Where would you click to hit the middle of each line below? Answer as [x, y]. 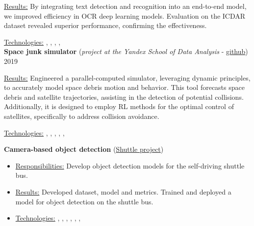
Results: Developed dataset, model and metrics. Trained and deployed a [123, 191]
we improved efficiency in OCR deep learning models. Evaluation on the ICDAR [125, 15]
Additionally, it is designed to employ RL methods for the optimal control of [119, 106]
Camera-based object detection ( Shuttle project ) [84, 149]
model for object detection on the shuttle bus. [84, 201]
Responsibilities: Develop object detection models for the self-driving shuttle [130, 165]
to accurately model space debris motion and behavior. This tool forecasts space [124, 87]
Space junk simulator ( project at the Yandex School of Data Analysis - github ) [126, 51]
